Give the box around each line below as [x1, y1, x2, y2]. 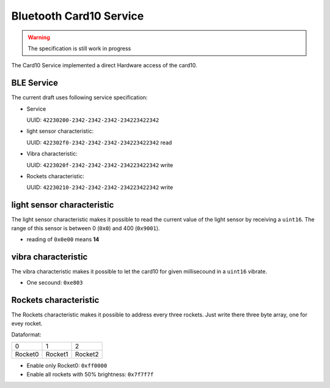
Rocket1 [46, 350, 68, 359]
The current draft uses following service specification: [11, 94, 148, 101]
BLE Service [11, 78, 58, 88]
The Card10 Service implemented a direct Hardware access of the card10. [11, 62, 197, 69]
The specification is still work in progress [28, 45, 131, 52]
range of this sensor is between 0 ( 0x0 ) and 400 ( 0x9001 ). [11, 224, 160, 232]
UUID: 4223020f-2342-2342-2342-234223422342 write [26, 161, 174, 168]
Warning [28, 34, 50, 41]
